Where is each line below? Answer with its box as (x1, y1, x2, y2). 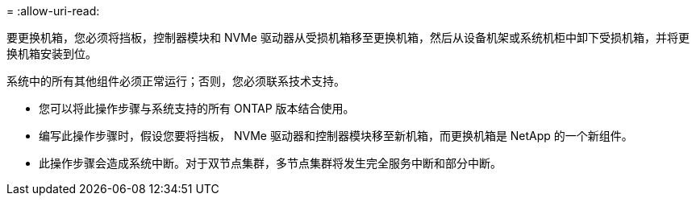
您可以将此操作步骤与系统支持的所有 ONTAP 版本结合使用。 (39, 101, 355, 115)
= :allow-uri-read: (6, 4, 100, 18)
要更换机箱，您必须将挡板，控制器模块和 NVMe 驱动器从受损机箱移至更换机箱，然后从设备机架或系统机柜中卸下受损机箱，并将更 (6, 31, 690, 44)
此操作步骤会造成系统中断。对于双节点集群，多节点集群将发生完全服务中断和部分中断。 (39, 156, 502, 170)
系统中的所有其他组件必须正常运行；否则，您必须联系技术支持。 (6, 74, 345, 88)
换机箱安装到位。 (6, 47, 97, 60)
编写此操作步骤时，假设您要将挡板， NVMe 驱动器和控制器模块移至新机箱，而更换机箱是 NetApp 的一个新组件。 (39, 129, 633, 142)
